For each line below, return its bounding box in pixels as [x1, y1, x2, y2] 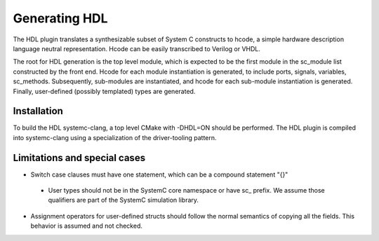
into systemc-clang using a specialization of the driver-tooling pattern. [13, 133, 217, 142]
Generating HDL [13, 11, 108, 26]
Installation [13, 105, 63, 117]
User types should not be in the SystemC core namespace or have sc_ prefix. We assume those [48, 186, 326, 195]
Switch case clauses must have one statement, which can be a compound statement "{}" [30, 170, 288, 179]
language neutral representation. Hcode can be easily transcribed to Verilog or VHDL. [13, 44, 261, 53]
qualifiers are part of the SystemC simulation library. [48, 196, 199, 205]
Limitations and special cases [13, 151, 146, 164]
